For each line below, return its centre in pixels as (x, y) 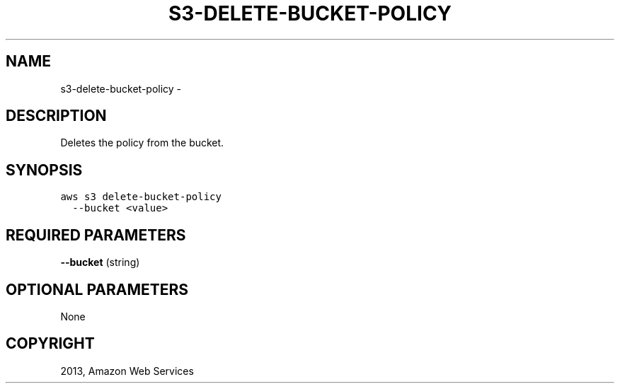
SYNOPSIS (44, 170)
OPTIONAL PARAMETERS (97, 289)
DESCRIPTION (56, 116)
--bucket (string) (100, 262)
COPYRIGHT (50, 344)
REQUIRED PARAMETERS (96, 235)
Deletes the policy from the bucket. (142, 143)
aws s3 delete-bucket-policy (141, 197)
